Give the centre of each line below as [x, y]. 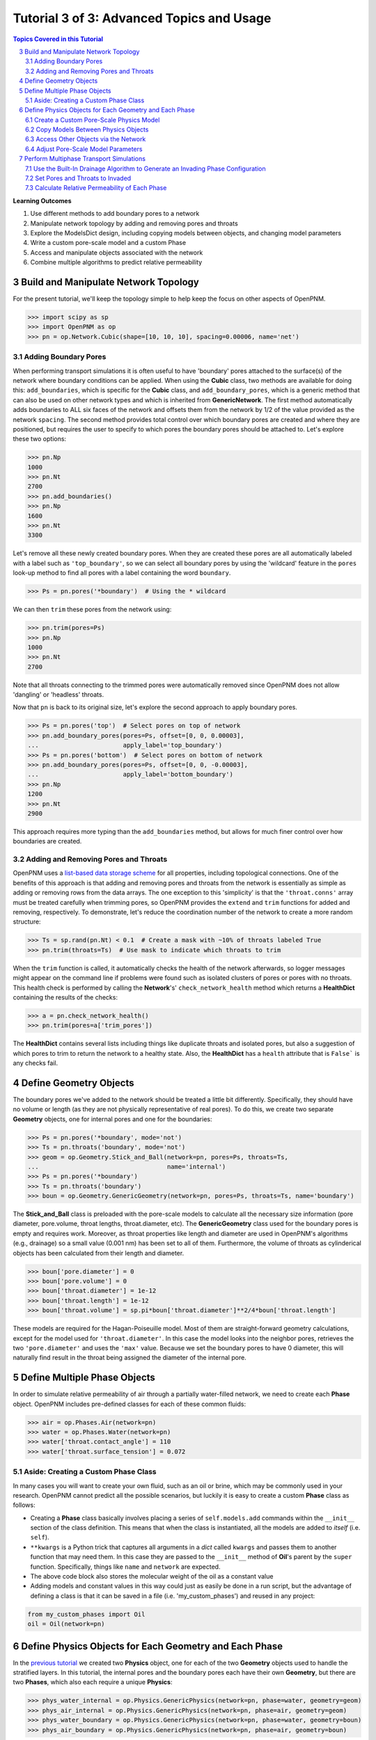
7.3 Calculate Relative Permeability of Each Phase [96, 188]
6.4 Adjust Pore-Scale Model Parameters [84, 149]
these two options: [39, 439]
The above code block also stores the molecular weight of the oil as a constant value [152, 1576]
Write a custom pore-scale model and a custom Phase [108, 243]
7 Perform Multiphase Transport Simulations [83, 159]
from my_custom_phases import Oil [86, 1614]
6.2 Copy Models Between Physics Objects [87, 129]
